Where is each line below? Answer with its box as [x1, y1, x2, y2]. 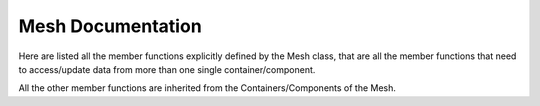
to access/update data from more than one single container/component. [18, 63, 316, 75]
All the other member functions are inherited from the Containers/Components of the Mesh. [18, 82, 397, 94]
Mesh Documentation [18, 15, 202, 37]
